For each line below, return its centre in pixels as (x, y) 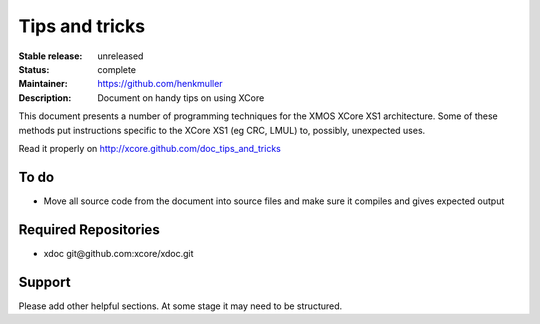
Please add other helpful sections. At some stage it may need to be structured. (180, 306)
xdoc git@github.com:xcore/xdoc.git (118, 253)
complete (117, 69)
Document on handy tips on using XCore (181, 97)
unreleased (120, 56)
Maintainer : (43, 84)
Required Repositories (89, 229)
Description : (45, 97)
